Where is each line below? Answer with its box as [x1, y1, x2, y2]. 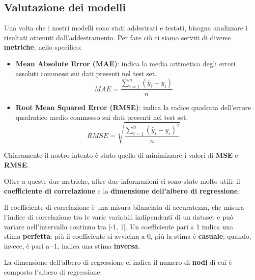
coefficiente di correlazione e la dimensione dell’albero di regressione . [4, 185, 240, 196]
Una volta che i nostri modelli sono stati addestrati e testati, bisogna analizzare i [4, 23, 248, 33]
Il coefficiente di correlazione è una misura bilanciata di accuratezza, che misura [4, 202, 244, 212]
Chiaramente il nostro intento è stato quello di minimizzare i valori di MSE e [4, 149, 238, 160]
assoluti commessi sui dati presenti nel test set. [15, 68, 157, 78]
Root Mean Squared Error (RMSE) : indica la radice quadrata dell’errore [15, 102, 251, 112]
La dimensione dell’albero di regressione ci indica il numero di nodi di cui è [4, 257, 232, 267]
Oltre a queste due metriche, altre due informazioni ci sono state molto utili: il [4, 176, 240, 186]
